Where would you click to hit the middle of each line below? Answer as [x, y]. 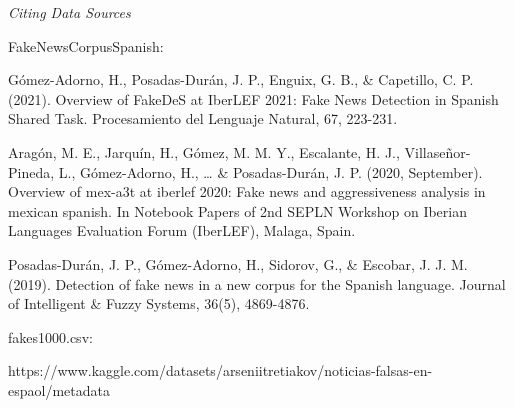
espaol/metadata [59, 389]
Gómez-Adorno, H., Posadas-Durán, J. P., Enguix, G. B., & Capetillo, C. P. [241, 79]
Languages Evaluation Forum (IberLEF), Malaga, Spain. [182, 230]
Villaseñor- [437, 151]
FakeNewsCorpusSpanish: [86, 45]
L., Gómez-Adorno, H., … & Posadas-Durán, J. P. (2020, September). [270, 171]
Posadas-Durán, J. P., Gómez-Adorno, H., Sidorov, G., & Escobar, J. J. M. [238, 263]
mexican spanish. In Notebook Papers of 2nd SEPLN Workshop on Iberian [237, 210]
